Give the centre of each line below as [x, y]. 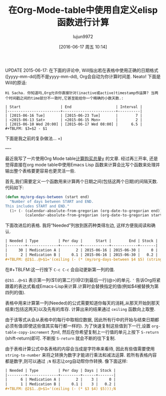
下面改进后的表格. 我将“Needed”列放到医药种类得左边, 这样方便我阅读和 [78, 225]
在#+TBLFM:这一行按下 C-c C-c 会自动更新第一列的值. [60, 269]
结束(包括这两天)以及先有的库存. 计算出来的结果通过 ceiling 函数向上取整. [80, 309]
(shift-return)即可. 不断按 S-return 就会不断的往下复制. [61, 338]
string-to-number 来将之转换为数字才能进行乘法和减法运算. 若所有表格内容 [81, 355]
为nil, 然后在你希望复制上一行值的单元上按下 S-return [105, 332]
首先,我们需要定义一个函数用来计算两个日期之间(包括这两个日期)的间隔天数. [82, 181]
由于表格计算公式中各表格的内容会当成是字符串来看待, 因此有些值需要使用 [80, 348]
